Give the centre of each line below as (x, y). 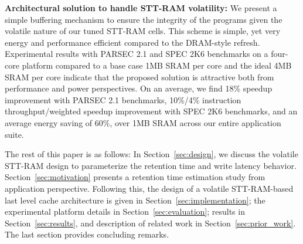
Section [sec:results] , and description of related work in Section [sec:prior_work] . (150, 223)
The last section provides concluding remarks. (87, 234)
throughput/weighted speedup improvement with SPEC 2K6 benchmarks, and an (151, 111)
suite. (14, 134)
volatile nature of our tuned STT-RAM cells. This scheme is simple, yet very (143, 31)
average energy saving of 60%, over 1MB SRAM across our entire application (143, 122)
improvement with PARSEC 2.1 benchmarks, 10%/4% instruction (123, 99)
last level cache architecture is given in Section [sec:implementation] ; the (135, 200)
